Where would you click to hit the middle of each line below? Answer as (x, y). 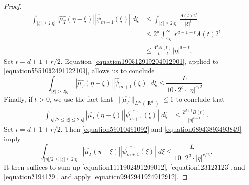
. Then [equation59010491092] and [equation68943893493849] (151, 129)
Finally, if (18, 99)
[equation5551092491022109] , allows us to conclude (79, 70)
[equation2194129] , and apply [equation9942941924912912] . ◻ (96, 177)
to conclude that (200, 99)
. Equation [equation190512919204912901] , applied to (140, 61)
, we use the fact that (81, 99)
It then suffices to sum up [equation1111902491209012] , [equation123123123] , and (124, 167)
